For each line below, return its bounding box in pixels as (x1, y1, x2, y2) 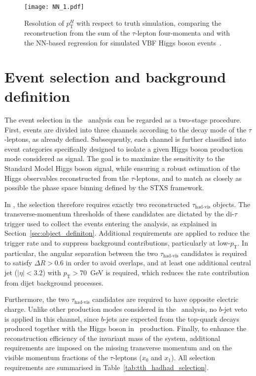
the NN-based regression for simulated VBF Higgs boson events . (24, 38, 222, 48)
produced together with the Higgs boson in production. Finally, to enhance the (4, 323, 247, 334)
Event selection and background (4, 66, 226, 86)
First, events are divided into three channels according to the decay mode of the (4, 124, 247, 134)
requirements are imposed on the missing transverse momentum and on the (4, 342, 232, 353)
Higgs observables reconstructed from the (4, 172, 129, 183)
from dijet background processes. (4, 277, 104, 288)
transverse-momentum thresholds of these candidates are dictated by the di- (4, 209, 234, 219)
